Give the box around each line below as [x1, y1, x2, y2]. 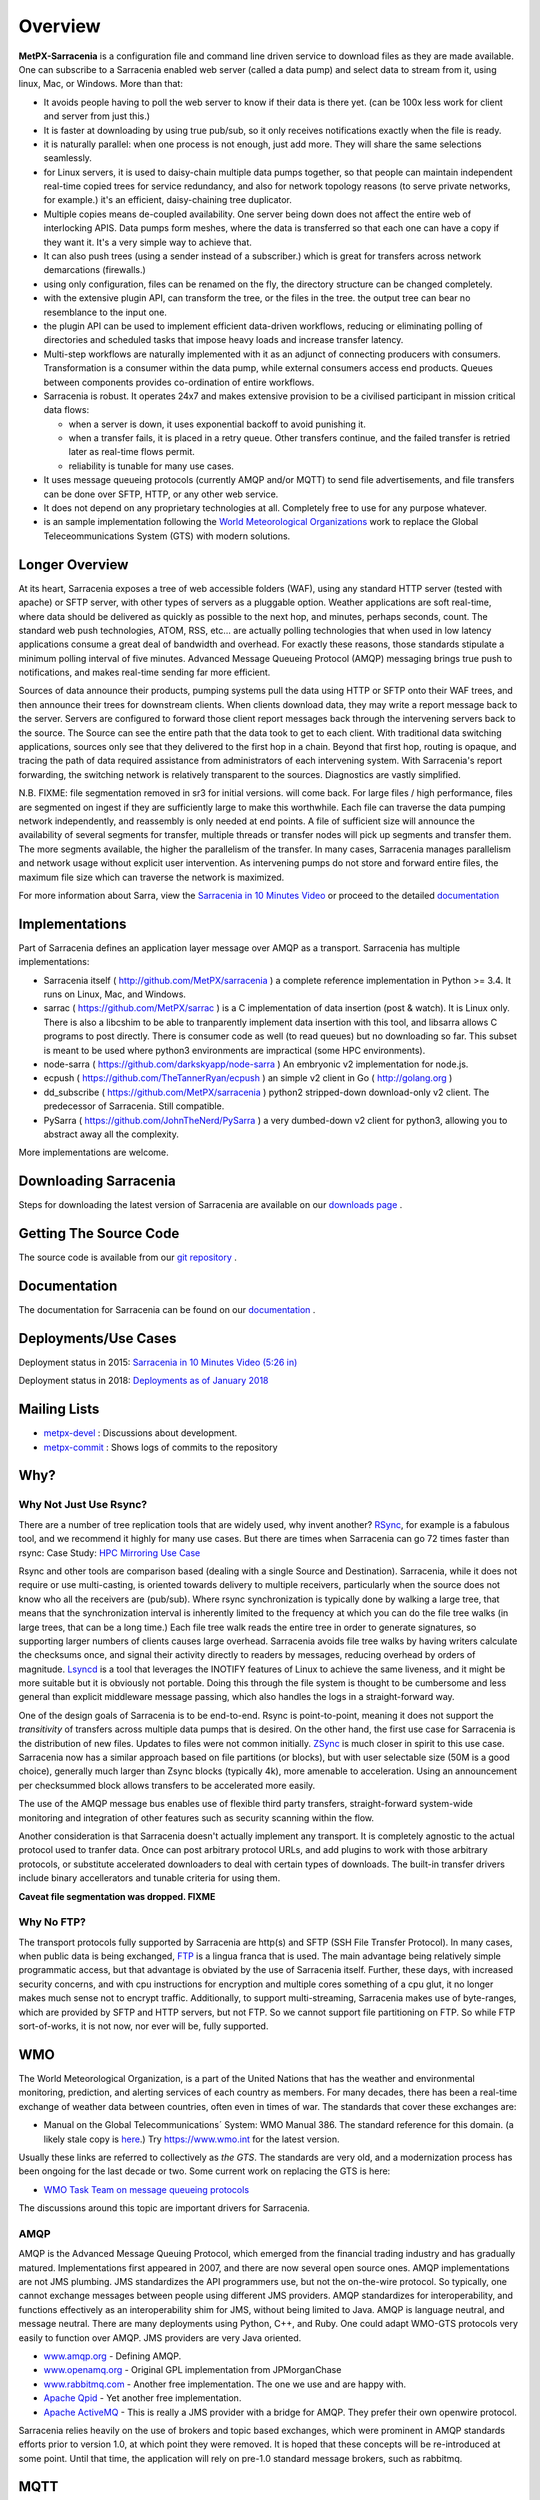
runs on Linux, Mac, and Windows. [43, 988, 187, 1000]
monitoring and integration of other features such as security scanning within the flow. [18, 1811, 375, 1824]
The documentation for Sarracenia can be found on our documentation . [18, 1304, 316, 1316]
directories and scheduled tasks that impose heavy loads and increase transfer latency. [43, 334, 404, 346]
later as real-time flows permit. [68, 446, 195, 458]
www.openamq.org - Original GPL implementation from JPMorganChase [43, 2364, 342, 2376]
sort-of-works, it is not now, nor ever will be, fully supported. [18, 2020, 269, 2032]
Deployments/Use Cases [18, 1330, 177, 1347]
